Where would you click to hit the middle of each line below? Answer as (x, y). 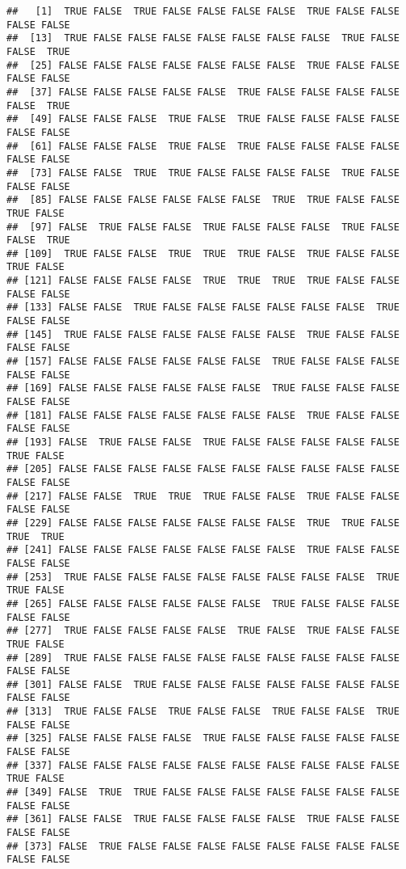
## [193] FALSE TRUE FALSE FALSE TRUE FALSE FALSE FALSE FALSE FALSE (203, 442)
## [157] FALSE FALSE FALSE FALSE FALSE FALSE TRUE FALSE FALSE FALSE (203, 362)
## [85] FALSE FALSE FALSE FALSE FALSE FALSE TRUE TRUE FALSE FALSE (203, 200)
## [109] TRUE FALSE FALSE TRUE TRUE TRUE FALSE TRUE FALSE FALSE (203, 253)
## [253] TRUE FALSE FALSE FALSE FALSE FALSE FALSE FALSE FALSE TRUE (203, 577)
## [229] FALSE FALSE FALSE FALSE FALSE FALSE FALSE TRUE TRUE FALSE (203, 523)
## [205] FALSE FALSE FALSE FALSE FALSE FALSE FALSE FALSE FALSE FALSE (203, 469)
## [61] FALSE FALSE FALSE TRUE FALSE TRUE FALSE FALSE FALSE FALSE (203, 146)
